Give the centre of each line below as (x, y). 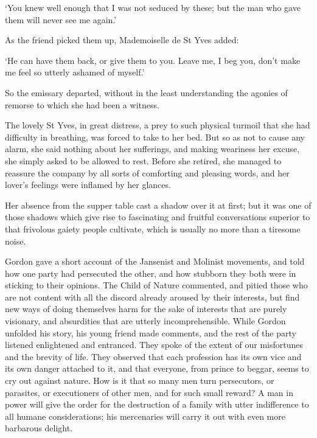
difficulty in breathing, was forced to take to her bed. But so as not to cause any (155, 137)
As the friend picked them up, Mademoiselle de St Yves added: (122, 40)
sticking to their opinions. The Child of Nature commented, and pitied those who (156, 285)
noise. (16, 241)
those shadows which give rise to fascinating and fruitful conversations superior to (158, 217)
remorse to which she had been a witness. (82, 104)
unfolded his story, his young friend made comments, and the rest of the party (151, 332)
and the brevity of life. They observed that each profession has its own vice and (153, 356)
